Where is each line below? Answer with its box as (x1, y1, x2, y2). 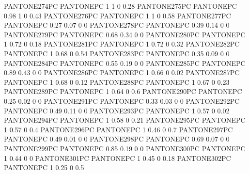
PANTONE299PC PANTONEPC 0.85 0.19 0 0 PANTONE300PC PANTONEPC (4, 143, 246, 153)
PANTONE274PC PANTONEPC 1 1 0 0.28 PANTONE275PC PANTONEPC (4, 1, 237, 11)
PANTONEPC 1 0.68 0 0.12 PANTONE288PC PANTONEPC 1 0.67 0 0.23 (4, 77, 230, 87)
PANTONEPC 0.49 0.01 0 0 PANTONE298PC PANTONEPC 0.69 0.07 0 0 (4, 134, 230, 144)
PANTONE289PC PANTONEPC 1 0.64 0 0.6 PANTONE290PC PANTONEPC (4, 86, 242, 96)
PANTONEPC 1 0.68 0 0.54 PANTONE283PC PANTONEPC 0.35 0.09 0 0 (4, 48, 230, 58)
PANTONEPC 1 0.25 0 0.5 (4, 162, 84, 173)
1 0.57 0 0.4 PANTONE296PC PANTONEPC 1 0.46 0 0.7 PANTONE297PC (4, 124, 233, 134)
